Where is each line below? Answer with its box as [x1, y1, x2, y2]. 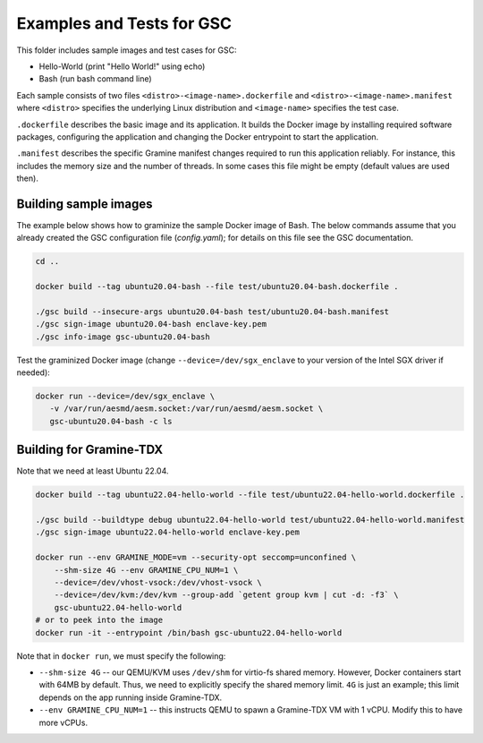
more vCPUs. [38, 717, 89, 728]
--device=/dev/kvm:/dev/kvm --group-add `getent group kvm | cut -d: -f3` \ [54, 590, 399, 600]
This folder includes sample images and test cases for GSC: [16, 45, 237, 56]
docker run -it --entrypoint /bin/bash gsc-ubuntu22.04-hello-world [35, 628, 343, 637]
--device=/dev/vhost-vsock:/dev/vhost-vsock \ [54, 577, 263, 588]
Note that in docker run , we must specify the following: [16, 650, 226, 662]
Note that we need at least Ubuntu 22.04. [16, 465, 169, 476]
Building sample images [16, 196, 153, 211]
